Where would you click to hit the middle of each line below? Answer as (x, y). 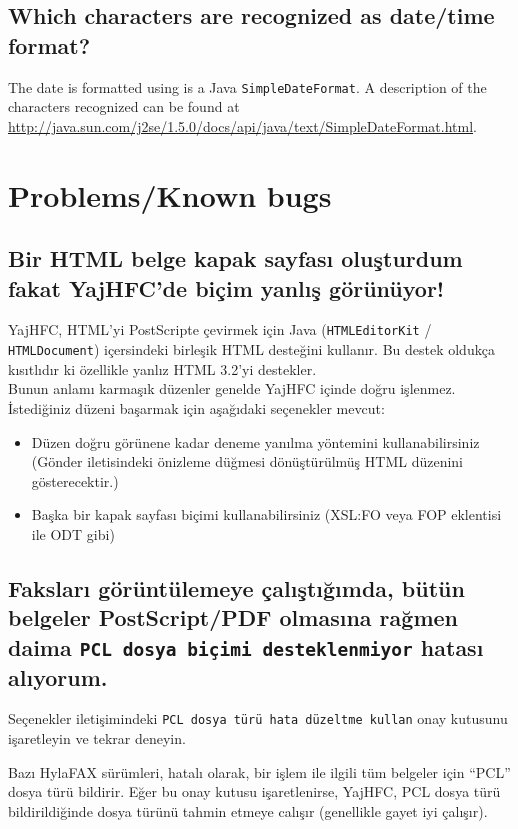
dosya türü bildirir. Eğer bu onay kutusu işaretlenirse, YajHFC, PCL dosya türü (254, 791)
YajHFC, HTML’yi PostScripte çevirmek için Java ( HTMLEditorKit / (220, 329)
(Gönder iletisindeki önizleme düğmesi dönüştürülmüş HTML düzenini (247, 461)
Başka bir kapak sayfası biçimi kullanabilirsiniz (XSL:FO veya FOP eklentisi (266, 514)
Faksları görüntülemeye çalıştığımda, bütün (236, 587)
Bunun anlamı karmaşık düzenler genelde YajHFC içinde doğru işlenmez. (232, 388)
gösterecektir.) (75, 480)
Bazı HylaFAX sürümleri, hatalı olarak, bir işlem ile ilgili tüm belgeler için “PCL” (259, 771)
